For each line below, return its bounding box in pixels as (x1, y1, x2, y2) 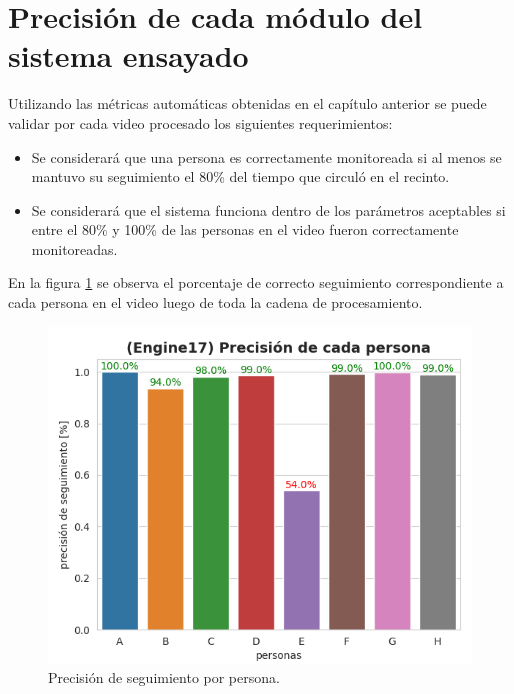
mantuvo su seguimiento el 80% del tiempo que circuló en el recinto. (31, 166, 450, 187)
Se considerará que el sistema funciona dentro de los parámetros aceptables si (31, 199, 506, 220)
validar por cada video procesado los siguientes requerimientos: (8, 112, 393, 133)
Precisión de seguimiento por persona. (48, 667, 280, 688)
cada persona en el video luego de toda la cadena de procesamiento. (8, 292, 423, 313)
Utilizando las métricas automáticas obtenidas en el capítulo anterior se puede (8, 93, 487, 114)
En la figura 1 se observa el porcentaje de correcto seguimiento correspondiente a (8, 272, 504, 293)
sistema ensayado (8, 35, 249, 76)
